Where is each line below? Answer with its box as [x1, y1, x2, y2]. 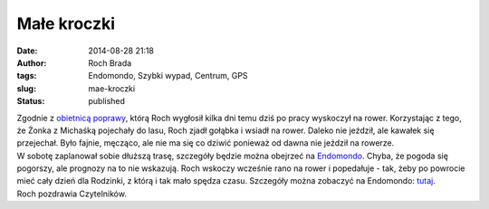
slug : [16, 82, 36, 94]
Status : [16, 96, 45, 107]
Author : [16, 57, 47, 68]
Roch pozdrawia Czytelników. [16, 188, 127, 199]
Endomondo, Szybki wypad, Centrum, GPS [88, 71, 248, 81]
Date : [16, 45, 38, 56]
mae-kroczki [88, 82, 136, 94]
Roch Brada [88, 57, 132, 68]
